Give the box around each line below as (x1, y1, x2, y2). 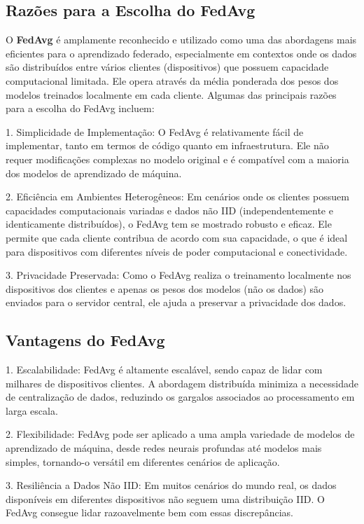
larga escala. (6, 403, 58, 418)
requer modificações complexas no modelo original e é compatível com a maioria (6, 151, 349, 166)
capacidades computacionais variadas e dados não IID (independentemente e (6, 202, 333, 217)
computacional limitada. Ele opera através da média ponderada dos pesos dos (6, 73, 339, 88)
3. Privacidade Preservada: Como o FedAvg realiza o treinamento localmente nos (6, 268, 351, 282)
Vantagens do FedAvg (6, 329, 165, 351)
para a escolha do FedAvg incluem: (6, 101, 155, 116)
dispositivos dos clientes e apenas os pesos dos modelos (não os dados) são (6, 281, 324, 296)
